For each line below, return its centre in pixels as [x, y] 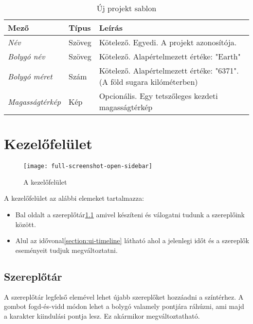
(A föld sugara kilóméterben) [148, 82]
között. [26, 224]
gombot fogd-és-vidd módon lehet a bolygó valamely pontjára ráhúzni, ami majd [124, 306]
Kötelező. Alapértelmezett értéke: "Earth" [170, 56]
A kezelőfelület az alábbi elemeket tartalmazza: [74, 198]
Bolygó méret [30, 76]
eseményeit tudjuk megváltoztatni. [66, 250]
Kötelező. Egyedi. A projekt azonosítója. [168, 42]
